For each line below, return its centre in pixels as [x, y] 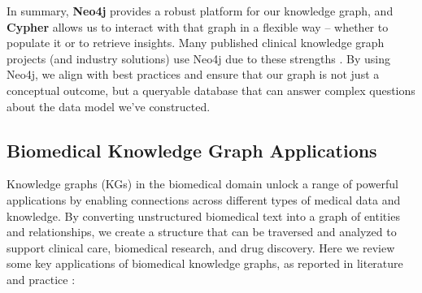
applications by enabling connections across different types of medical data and [204, 199]
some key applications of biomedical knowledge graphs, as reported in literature [205, 263]
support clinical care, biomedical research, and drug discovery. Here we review [201, 247]
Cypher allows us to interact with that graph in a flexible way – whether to [198, 26]
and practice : [41, 279]
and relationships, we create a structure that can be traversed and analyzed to [202, 232]
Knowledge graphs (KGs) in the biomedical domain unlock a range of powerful [202, 184]
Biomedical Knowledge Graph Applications [192, 150]
